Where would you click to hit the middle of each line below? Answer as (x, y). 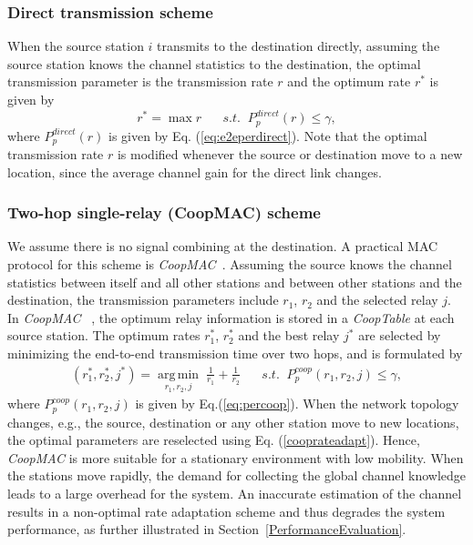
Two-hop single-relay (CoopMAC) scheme (164, 212)
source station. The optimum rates (104, 335)
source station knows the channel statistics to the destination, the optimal (214, 63)
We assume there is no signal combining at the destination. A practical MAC (223, 246)
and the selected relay (377, 300)
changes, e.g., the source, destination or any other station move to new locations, (233, 422)
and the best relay (289, 335)
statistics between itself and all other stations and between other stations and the (235, 282)
